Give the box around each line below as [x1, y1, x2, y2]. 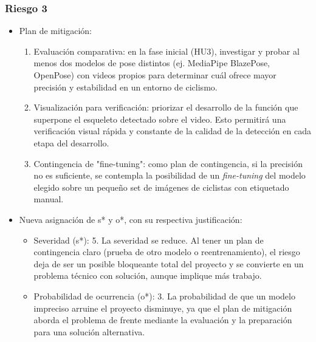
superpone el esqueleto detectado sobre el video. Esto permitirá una [33, 112, 286, 125]
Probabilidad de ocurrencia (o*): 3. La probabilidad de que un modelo [33, 289, 295, 302]
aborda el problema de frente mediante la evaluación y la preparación [33, 313, 292, 326]
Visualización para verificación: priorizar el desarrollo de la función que [33, 101, 298, 114]
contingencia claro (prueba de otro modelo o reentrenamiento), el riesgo [33, 245, 300, 258]
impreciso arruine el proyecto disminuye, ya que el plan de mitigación [33, 301, 292, 314]
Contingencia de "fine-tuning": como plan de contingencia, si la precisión [33, 157, 303, 169]
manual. [33, 193, 64, 205]
